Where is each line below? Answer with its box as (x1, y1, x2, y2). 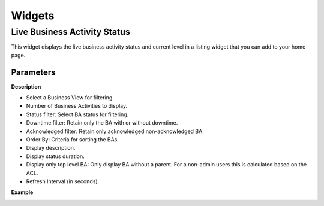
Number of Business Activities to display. (26, 102, 128, 110)
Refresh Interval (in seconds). (26, 177, 100, 185)
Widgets (11, 9, 55, 22)
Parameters (11, 67, 56, 77)
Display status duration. (26, 153, 85, 160)
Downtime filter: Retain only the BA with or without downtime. (26, 119, 178, 126)
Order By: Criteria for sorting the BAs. (26, 136, 119, 143)
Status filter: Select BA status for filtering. (26, 111, 129, 118)
